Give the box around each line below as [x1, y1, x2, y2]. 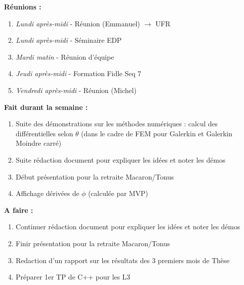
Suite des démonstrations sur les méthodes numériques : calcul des [15, 118, 218, 129]
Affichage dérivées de [15, 188, 80, 198]
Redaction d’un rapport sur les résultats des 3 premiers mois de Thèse [15, 255, 230, 265]
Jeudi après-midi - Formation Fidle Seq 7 [15, 68, 141, 79]
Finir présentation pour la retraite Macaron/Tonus [15, 238, 170, 248]
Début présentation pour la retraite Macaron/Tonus [15, 171, 174, 182]
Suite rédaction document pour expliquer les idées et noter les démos [15, 154, 226, 165]
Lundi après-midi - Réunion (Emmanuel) [15, 18, 140, 28]
